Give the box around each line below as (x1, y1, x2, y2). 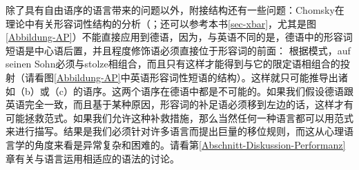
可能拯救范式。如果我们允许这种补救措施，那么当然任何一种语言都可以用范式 (6, 110, 353, 125)
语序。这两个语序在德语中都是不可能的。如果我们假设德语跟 (82, 83, 353, 98)
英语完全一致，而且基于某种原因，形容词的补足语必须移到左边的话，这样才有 (6, 97, 353, 111)
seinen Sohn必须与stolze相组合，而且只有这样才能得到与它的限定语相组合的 (6, 56, 340, 71)
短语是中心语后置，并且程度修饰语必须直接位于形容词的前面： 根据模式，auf (6, 43, 351, 57)
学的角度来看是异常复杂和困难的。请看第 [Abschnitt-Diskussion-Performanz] (14, 137, 346, 151)
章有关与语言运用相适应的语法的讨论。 (6, 151, 179, 165)
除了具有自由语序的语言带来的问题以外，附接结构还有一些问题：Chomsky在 (6, 3, 345, 17)
